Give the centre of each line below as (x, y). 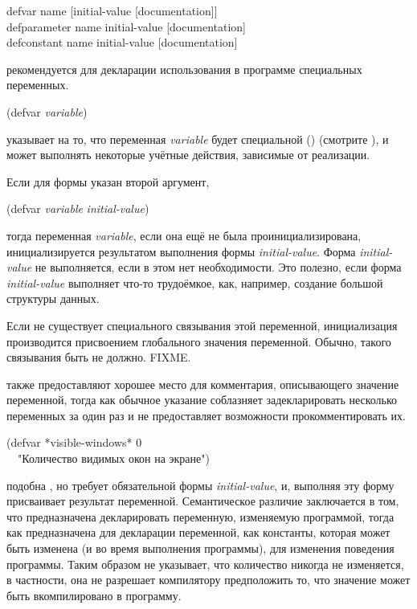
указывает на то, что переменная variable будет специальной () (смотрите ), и (198, 139)
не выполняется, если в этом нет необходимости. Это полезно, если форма (218, 267)
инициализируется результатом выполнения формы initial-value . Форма (181, 251)
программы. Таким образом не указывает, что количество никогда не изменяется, (205, 564)
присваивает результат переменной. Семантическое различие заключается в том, (203, 501)
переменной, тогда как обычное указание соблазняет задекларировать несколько (202, 400)
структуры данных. (53, 298)
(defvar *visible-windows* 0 (74, 442)
